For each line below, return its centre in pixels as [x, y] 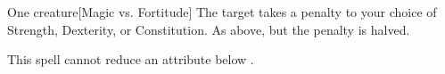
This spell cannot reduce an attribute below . [131, 59]
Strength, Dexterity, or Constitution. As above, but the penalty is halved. [209, 29]
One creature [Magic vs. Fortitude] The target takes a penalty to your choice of [222, 12]
